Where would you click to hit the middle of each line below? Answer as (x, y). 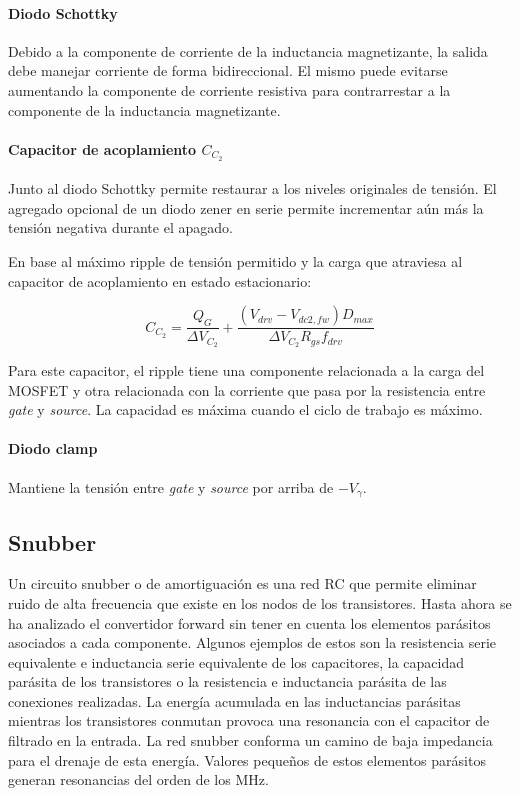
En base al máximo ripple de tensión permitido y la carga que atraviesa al (235, 261)
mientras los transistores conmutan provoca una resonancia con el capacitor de (249, 720)
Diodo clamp (53, 448)
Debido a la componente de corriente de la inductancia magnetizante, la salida (248, 50)
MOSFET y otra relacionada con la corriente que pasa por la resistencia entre (247, 389)
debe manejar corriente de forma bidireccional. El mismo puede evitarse (228, 70)
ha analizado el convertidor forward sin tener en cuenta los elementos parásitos (249, 622)
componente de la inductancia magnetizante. (144, 109)
